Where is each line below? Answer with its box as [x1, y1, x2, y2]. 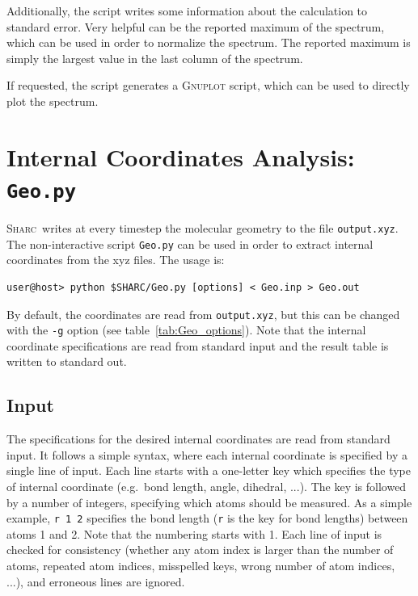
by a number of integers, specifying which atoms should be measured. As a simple [6, 493, 412, 510]
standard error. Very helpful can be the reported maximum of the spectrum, [6, 18, 385, 35]
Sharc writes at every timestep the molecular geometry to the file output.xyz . [6, 220, 399, 236]
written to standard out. [6, 353, 127, 370]
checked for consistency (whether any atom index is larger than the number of [6, 541, 394, 558]
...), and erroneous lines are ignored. [6, 573, 185, 590]
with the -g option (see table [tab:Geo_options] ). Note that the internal [6, 321, 366, 338]
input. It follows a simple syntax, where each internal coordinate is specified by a [6, 446, 407, 463]
